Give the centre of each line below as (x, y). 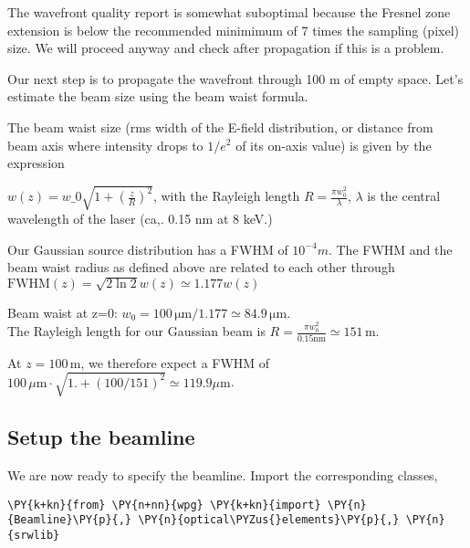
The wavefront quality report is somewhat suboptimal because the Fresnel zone (229, 12)
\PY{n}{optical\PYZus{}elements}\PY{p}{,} (269, 520)
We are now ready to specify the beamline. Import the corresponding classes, (223, 474)
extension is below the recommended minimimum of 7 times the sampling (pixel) (233, 30)
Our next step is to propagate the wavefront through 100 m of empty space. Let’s (235, 78)
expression (36, 163)
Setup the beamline (101, 437)
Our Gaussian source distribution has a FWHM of (148, 249)
